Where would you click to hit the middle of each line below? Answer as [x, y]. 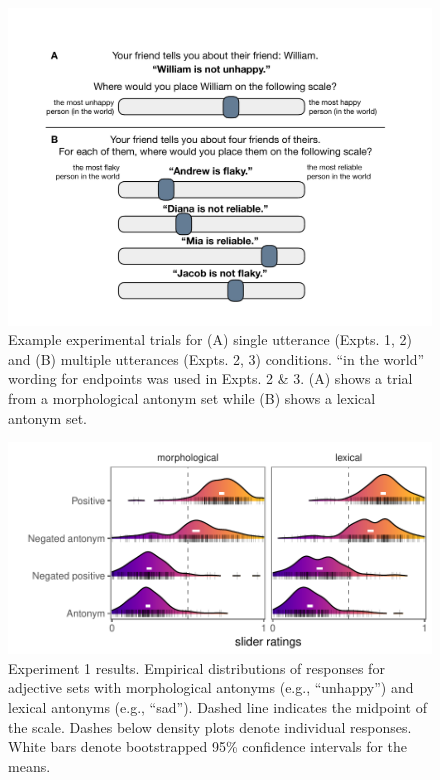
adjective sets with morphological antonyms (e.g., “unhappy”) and [211, 687]
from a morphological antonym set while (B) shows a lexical [192, 397]
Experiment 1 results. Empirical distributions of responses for [196, 667]
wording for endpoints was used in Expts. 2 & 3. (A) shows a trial [210, 378]
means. [29, 765]
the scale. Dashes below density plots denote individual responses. [210, 726]
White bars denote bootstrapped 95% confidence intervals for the [208, 746]
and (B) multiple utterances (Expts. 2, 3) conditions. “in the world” [216, 358]
